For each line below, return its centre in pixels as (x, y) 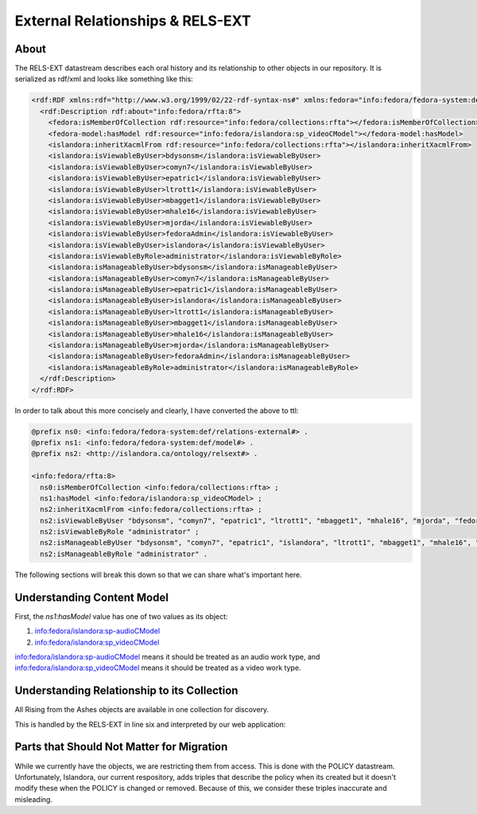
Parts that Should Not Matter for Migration (121, 747)
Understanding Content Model (91, 597)
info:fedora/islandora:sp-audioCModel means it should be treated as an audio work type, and (167, 656)
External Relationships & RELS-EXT (133, 21)
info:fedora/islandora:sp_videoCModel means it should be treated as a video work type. (158, 668)
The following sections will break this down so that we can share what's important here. (158, 574)
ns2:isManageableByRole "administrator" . (124, 554)
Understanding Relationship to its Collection (126, 691)
